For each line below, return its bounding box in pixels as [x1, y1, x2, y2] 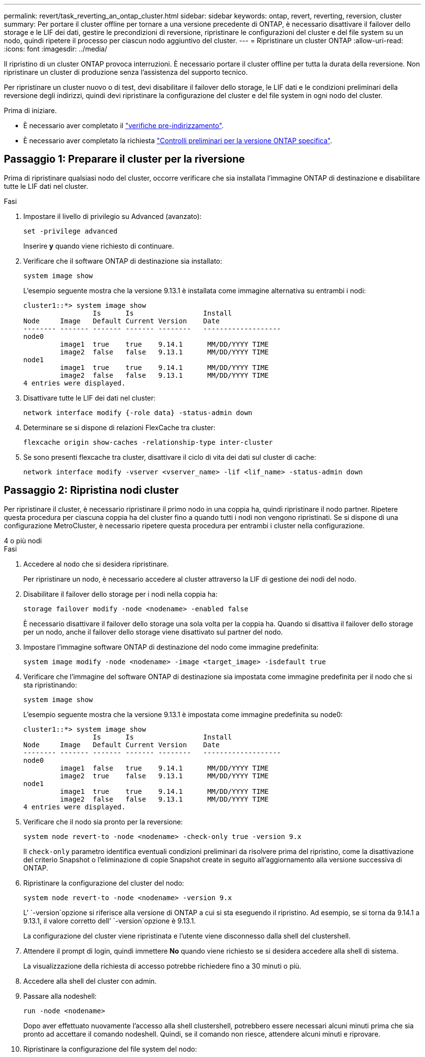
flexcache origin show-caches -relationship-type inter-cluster [23, 438, 273, 446]
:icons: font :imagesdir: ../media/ [4, 45, 107, 53]
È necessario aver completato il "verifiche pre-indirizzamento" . [23, 121, 224, 130]
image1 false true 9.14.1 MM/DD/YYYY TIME [60, 764, 269, 772]
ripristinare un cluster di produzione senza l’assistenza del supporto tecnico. [4, 68, 248, 76]
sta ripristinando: [23, 680, 77, 689]
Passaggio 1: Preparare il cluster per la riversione [4, 153, 245, 166]
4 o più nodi [4, 536, 42, 545]
